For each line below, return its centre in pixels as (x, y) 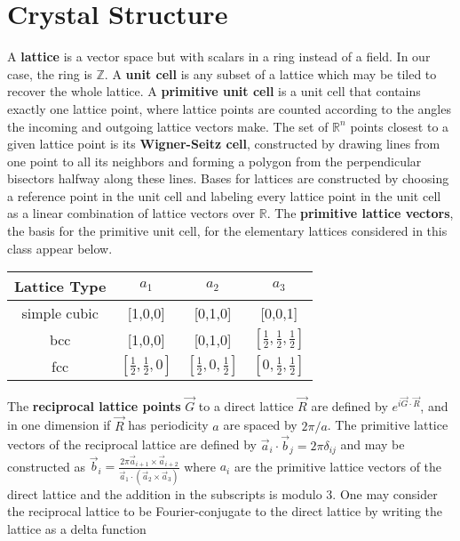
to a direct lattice (246, 405)
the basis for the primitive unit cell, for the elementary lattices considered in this (227, 231)
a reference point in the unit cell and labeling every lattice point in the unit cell (224, 195)
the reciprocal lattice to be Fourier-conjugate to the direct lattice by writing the (225, 511)
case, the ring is (50, 73)
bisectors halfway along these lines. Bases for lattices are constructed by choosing (228, 178)
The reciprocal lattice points (94, 405)
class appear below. (60, 248)
